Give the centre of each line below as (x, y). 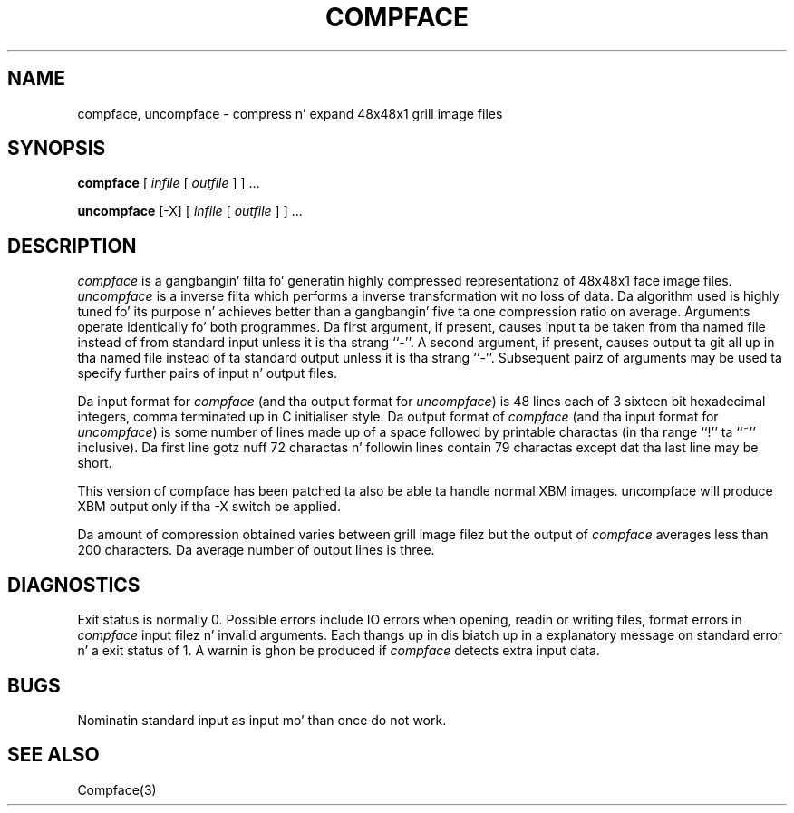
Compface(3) (117, 789)
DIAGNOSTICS (74, 585)
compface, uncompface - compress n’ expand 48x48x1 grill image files (290, 113)
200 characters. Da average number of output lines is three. (256, 550)
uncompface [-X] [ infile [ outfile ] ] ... (190, 211)
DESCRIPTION (72, 246)
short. (95, 463)
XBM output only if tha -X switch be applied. (209, 507)
